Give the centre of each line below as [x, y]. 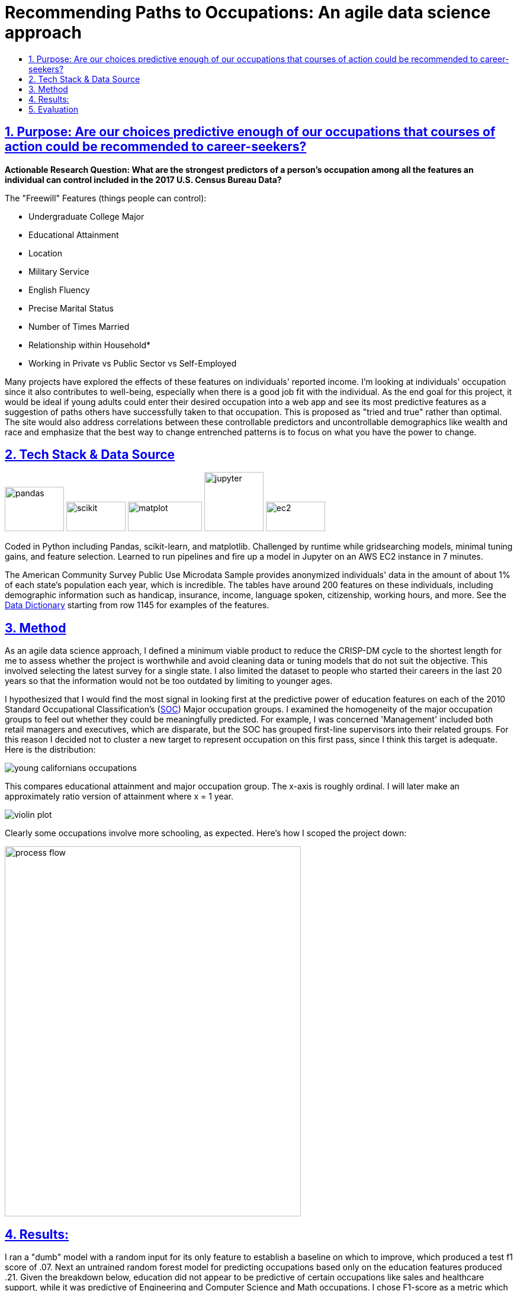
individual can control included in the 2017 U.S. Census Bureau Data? [143, 179]
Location [45, 253]
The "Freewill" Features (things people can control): [106, 198]
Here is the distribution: [50, 750]
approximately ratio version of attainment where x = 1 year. [119, 797]
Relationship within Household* [90, 345]
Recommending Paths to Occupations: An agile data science [248, 12]
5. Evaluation [54, 109]
